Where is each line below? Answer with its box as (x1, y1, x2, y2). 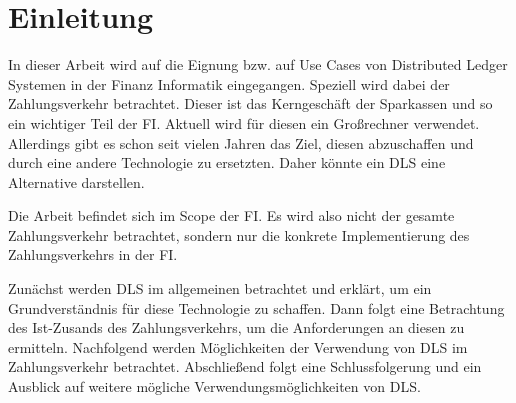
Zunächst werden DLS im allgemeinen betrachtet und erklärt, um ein (8, 278, 432, 299)
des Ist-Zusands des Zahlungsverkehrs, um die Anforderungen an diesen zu (8, 317, 465, 338)
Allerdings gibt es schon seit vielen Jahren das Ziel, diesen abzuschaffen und (8, 132, 474, 153)
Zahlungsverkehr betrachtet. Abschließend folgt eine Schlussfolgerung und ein (8, 356, 482, 377)
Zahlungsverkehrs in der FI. (8, 244, 178, 265)
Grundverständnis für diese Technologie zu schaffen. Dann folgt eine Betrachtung (8, 297, 505, 318)
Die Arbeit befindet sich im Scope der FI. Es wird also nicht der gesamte (8, 205, 455, 226)
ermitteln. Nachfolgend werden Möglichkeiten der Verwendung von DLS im (8, 336, 468, 357)
